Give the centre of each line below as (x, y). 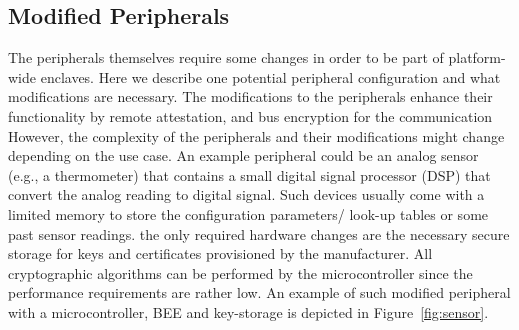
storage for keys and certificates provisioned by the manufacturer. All (220, 253)
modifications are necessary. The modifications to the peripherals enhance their (250, 96)
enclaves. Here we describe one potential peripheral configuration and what (270, 76)
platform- (477, 57)
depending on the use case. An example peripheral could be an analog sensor (243, 155)
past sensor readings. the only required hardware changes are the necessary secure (259, 233)
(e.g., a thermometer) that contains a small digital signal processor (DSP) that (249, 174)
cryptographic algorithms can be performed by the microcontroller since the (240, 272)
